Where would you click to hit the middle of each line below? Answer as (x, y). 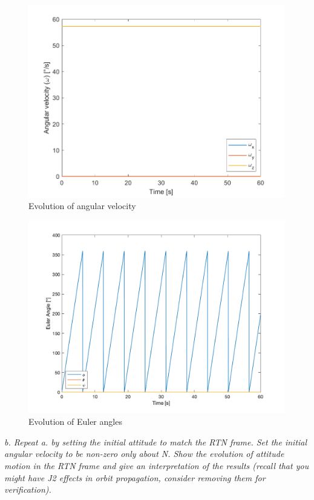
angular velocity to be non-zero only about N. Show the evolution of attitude (144, 454)
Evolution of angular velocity (82, 206)
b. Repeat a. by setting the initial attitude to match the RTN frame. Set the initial (156, 442)
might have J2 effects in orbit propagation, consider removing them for (135, 477)
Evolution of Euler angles (75, 422)
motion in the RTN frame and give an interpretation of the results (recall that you (157, 466)
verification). (28, 489)
